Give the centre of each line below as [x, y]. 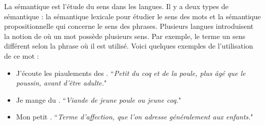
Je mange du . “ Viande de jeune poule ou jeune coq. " [99, 99]
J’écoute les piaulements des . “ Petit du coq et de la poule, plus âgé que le [131, 73]
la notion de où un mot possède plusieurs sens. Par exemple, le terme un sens [125, 36]
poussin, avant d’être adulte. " [61, 83]
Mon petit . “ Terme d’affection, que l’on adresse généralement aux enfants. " [135, 117]
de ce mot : [22, 55]
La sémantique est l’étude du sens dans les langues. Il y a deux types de [116, 6]
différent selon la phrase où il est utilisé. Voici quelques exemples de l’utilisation [129, 46]
